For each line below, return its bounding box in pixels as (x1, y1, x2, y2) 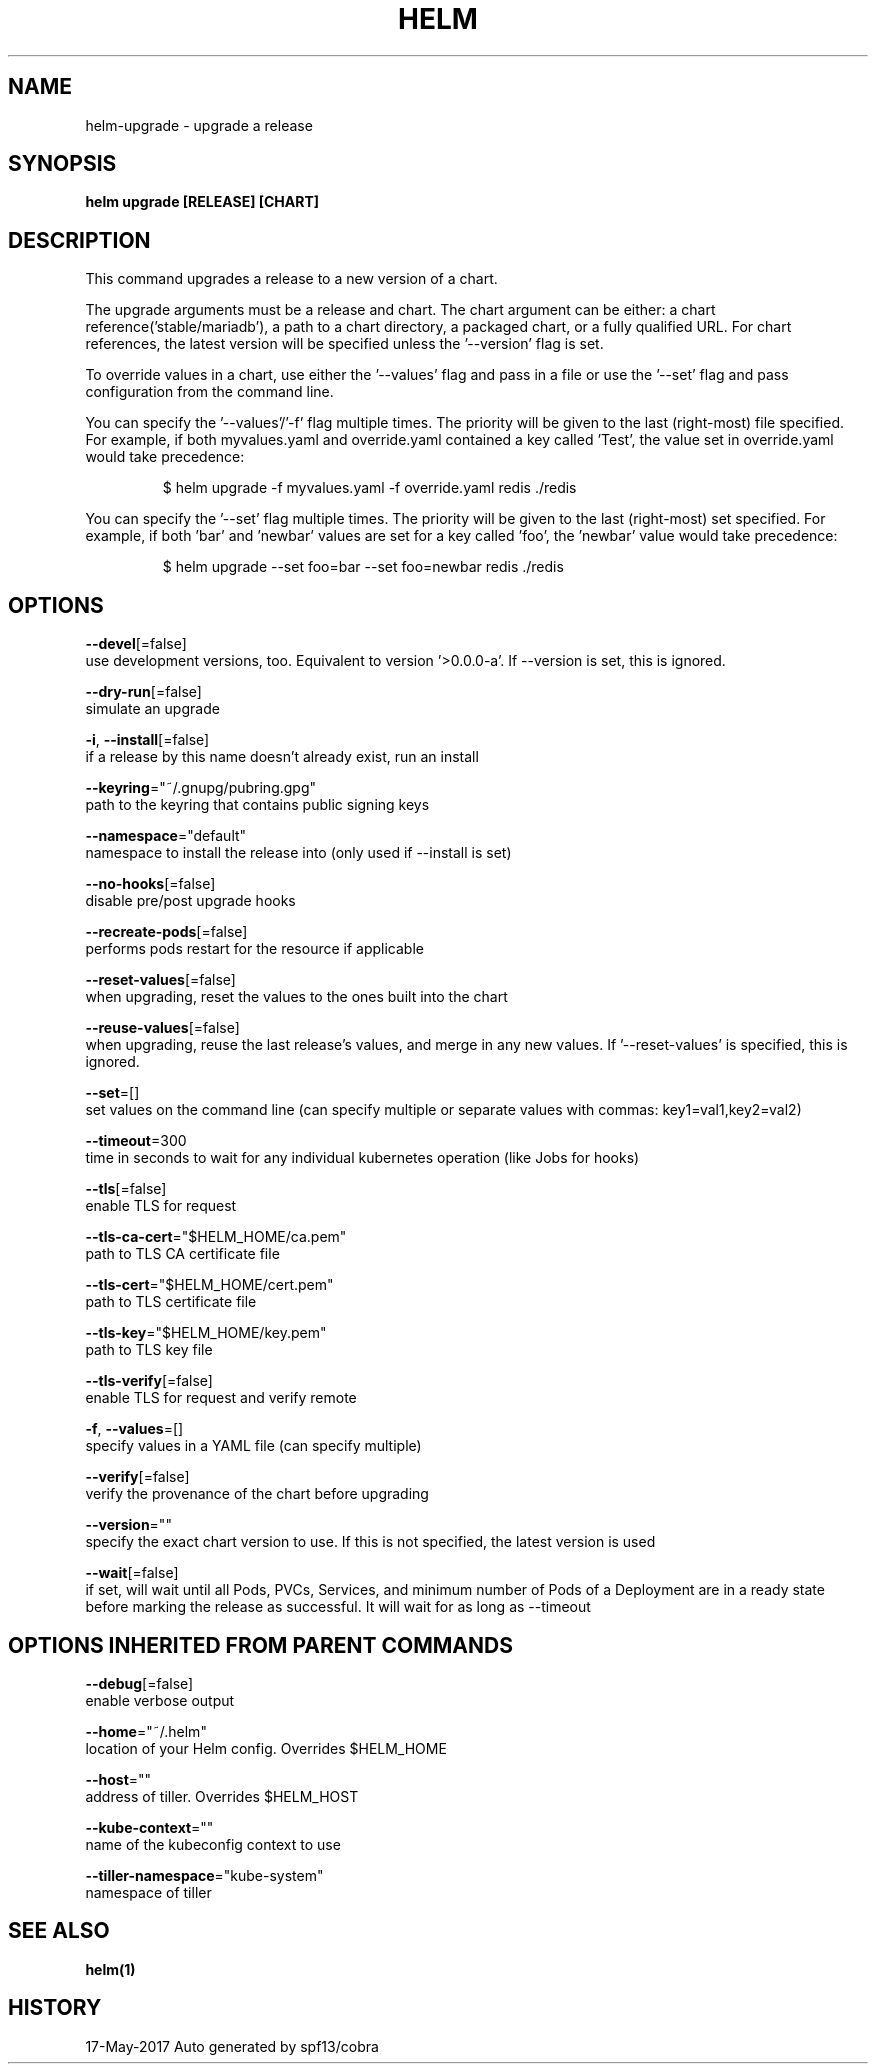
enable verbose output (85, 1691, 235, 1709)
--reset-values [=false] (85, 971, 236, 989)
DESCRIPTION (8, 227, 151, 253)
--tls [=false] (85, 1180, 167, 1198)
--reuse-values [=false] (85, 1019, 240, 1037)
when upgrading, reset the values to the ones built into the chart (85, 988, 508, 1006)
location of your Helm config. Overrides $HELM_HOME (85, 1739, 447, 1757)
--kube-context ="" (85, 1818, 214, 1836)
